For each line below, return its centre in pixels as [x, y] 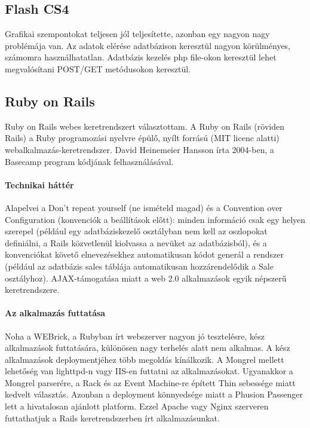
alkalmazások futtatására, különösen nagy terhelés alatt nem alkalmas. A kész [148, 348]
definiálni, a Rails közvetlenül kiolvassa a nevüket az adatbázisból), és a [136, 242]
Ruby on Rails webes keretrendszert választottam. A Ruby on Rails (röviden [145, 126]
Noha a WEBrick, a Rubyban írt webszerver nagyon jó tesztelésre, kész [135, 336]
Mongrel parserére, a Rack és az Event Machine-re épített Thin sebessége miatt [150, 382]
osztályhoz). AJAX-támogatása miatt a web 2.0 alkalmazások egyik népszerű [146, 278]
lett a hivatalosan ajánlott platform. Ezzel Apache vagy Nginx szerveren [137, 406]
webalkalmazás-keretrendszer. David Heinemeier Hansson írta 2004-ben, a [139, 149]
